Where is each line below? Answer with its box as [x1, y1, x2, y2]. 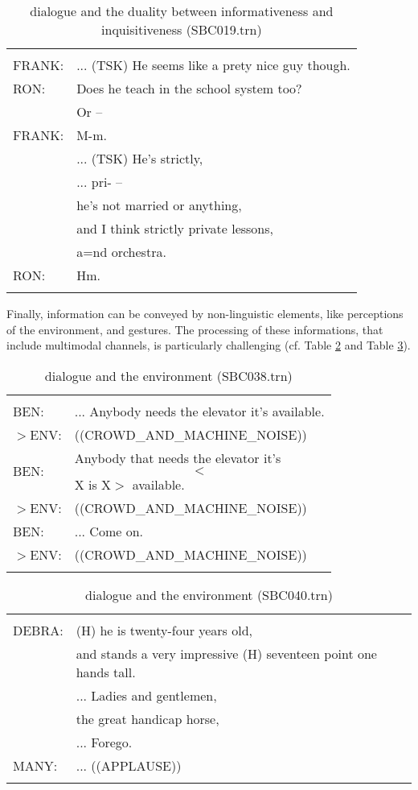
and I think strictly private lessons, [76, 219, 274, 238]
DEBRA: [13, 620, 64, 639]
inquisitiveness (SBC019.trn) [101, 20, 262, 39]
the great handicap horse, [76, 709, 219, 728]
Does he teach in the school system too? [76, 79, 302, 97]
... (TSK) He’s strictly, [76, 149, 203, 168]
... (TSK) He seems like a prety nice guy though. [76, 56, 350, 74]
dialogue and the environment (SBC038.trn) [44, 366, 293, 385]
